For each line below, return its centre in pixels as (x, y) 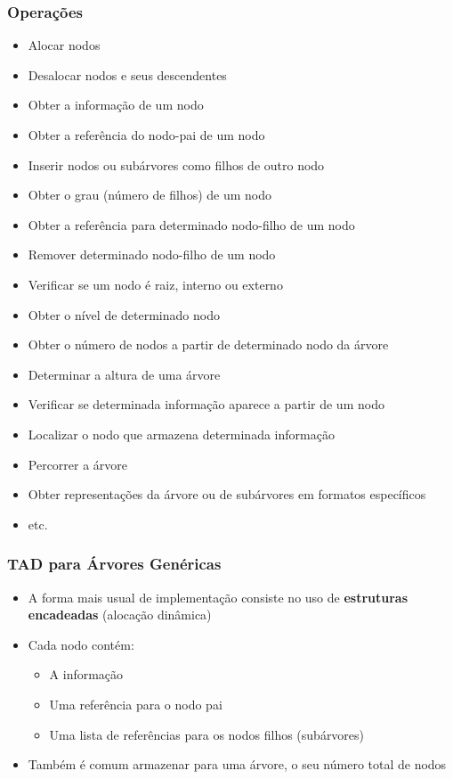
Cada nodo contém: (81, 644)
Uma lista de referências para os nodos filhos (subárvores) (207, 734)
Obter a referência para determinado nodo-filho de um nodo (191, 224)
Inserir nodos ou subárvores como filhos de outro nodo (176, 164)
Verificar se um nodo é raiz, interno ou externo (155, 284)
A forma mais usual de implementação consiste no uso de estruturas (218, 597)
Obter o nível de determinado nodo (124, 314)
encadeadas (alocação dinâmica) (120, 615)
